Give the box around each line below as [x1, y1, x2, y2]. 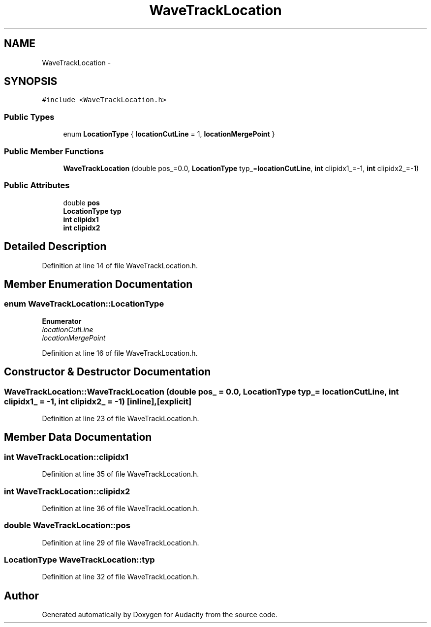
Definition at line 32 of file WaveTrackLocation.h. [42, 572, 199, 581]
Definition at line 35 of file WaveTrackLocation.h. [42, 470, 199, 479]
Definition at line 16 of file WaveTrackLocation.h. [42, 348, 198, 357]
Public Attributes [4, 180, 70, 191]
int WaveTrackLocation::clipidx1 [4, 452, 128, 462]
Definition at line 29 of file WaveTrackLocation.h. [42, 538, 199, 547]
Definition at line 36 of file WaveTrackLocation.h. [42, 504, 199, 513]
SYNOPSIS [4, 75, 58, 88]
